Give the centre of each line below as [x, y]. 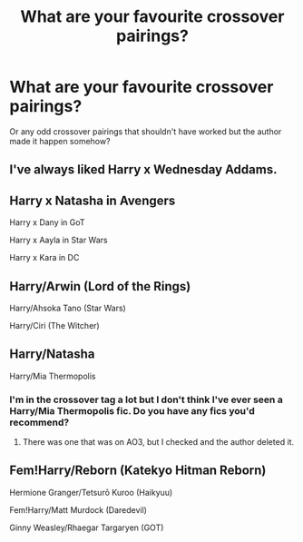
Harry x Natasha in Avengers [93, 200]
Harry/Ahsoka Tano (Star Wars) [68, 308]
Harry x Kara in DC [44, 258]
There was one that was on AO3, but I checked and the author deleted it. [158, 442]
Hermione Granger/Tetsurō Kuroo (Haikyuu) [91, 492]
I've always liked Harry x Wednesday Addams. [143, 170]
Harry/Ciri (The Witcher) [54, 325]
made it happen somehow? [60, 141]
